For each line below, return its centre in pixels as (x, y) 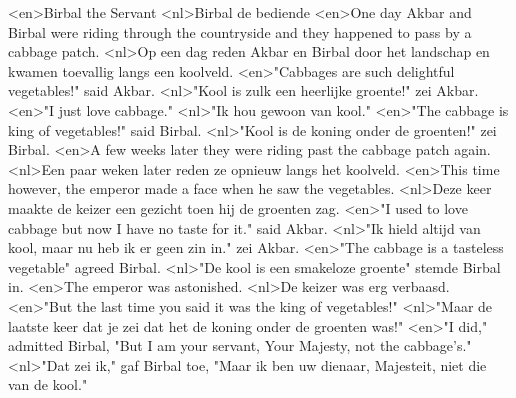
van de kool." (48, 384)
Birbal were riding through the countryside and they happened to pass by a (240, 31)
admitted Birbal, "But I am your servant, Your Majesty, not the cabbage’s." (240, 345)
